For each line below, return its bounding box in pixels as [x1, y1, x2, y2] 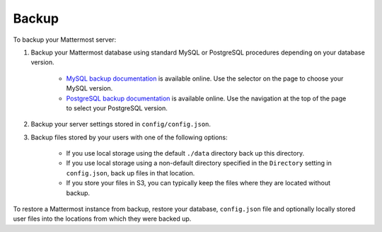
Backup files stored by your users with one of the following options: [30, 133, 228, 141]
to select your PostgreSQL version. [66, 103, 168, 112]
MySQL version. [66, 84, 113, 93]
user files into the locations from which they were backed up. [13, 214, 192, 223]
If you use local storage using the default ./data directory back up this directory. [66, 149, 304, 158]
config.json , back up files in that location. [66, 168, 195, 177]
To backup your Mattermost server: [13, 35, 117, 44]
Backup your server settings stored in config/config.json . [30, 120, 212, 129]
